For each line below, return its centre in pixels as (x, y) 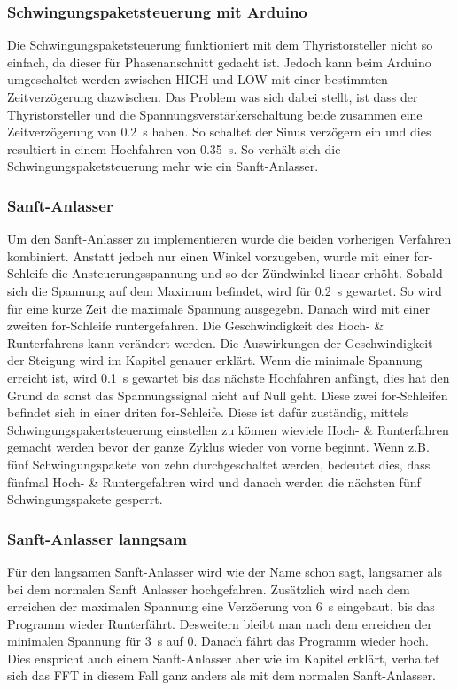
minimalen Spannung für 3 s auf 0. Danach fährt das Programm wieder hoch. (218, 641)
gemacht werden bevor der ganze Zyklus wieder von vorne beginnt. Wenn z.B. (218, 447)
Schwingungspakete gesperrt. (85, 499)
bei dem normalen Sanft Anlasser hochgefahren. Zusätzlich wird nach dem (209, 589)
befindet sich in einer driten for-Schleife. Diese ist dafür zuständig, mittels (208, 412)
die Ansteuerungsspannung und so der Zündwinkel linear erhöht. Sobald (247, 273)
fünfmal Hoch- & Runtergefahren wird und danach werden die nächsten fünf (214, 481)
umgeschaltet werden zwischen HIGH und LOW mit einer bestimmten (198, 79)
